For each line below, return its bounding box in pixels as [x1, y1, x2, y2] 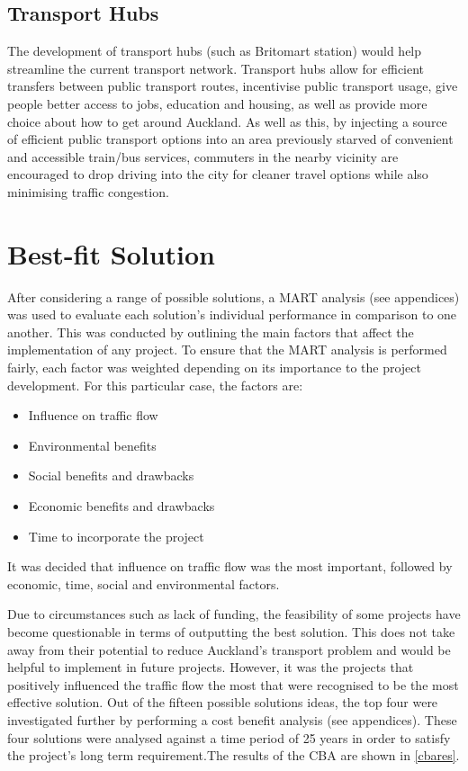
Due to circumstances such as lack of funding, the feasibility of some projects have [7, 605, 461, 623]
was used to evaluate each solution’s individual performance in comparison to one [7, 305, 457, 324]
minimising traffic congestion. [7, 182, 169, 201]
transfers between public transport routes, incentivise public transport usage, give [7, 76, 458, 95]
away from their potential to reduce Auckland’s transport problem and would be [7, 640, 451, 659]
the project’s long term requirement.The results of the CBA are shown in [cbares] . [7, 746, 460, 765]
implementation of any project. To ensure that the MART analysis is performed [7, 340, 447, 359]
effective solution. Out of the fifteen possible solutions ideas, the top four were [7, 693, 438, 712]
